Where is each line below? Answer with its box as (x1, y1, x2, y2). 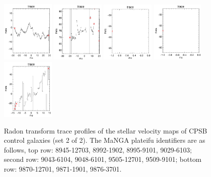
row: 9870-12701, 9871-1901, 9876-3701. (4, 163, 122, 174)
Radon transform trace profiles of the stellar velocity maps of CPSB (4, 125, 208, 135)
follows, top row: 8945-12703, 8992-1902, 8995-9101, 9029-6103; (4, 144, 192, 155)
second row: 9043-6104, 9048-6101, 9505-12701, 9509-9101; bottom (4, 154, 202, 164)
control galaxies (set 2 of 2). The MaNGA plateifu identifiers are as (4, 135, 205, 145)
